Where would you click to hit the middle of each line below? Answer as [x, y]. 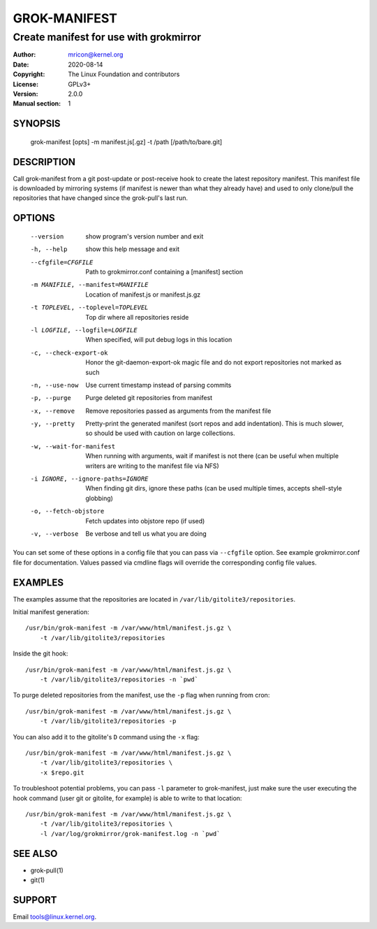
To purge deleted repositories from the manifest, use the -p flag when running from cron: [141, 695]
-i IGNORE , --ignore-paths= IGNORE [89, 479]
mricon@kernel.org [96, 55]
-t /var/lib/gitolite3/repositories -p [108, 721]
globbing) [99, 498]
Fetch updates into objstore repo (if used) [145, 520]
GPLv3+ [80, 84]
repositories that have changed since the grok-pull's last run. [101, 198]
